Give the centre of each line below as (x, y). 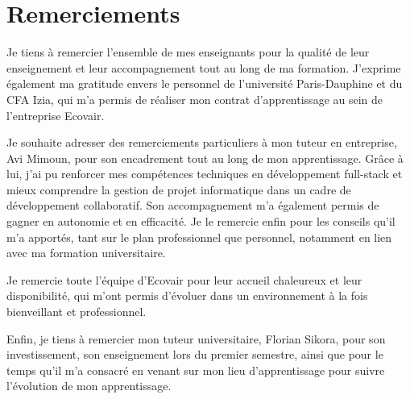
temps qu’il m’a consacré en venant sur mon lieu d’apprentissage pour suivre (196, 370)
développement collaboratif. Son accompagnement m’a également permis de (193, 205)
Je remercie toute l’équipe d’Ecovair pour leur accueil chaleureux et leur (184, 279)
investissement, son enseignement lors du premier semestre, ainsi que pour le (195, 354)
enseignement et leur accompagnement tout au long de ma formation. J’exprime (204, 67)
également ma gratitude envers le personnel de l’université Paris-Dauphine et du (205, 83)
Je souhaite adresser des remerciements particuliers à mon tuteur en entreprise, (202, 142)
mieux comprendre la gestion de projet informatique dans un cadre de (179, 189)
